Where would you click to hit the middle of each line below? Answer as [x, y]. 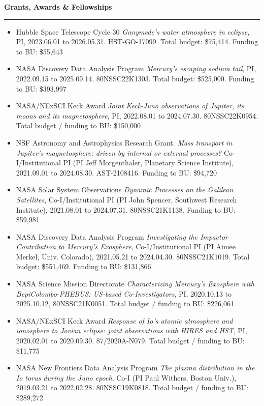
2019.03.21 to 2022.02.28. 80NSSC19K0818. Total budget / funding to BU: [132, 387]
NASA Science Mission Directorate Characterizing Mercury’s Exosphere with [135, 284]
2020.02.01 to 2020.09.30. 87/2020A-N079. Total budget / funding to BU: [130, 341]
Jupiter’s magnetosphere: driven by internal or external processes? [119, 152]
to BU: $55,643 [39, 51]
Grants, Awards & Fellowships [58, 7]
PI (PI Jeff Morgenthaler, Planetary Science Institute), [148, 163]
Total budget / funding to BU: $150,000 [78, 125]
